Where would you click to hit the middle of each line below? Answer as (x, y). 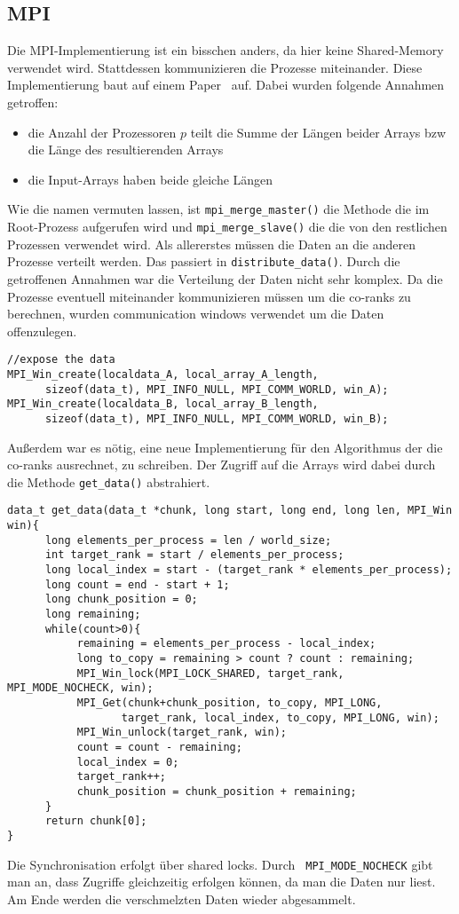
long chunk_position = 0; (121, 599)
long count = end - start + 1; (137, 584)
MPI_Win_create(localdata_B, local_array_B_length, (163, 404)
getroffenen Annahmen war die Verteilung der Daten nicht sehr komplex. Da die (225, 278)
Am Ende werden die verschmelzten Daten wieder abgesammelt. (182, 898)
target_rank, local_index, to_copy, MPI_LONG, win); (280, 717)
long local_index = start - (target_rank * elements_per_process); (249, 570)
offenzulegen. (42, 331)
